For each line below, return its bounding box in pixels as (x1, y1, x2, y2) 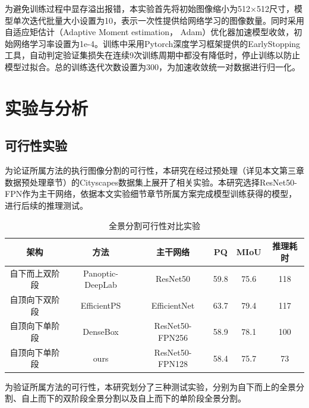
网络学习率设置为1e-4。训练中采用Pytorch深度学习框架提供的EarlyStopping (12, 37, 301, 49)
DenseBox (83, 325, 119, 338)
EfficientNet (151, 299, 195, 311)
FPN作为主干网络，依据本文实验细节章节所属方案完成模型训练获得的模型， (5, 187, 297, 200)
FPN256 (157, 331, 188, 344)
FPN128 (157, 357, 188, 370)
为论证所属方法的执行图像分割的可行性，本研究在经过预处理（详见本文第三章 (5, 164, 304, 177)
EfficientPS (80, 299, 121, 311)
